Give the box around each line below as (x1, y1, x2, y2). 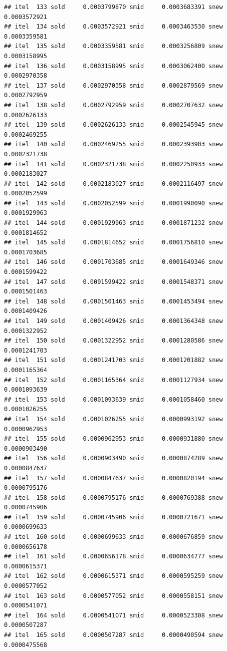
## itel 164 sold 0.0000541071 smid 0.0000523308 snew (4, 611, 223, 619)
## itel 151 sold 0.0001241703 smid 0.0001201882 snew (4, 357, 223, 364)
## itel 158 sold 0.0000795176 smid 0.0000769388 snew (4, 494, 223, 501)
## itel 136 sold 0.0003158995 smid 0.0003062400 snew (4, 62, 223, 70)
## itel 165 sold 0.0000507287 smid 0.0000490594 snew (4, 631, 223, 638)
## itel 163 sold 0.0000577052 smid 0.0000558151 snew (4, 592, 223, 599)
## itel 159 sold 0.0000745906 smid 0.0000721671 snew (4, 513, 223, 521)
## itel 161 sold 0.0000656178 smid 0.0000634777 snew (4, 553, 223, 560)
